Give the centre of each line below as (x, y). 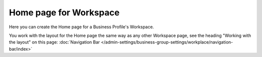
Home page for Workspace (64, 12)
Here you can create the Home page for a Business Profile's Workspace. (82, 27)
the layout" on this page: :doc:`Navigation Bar (55, 42)
